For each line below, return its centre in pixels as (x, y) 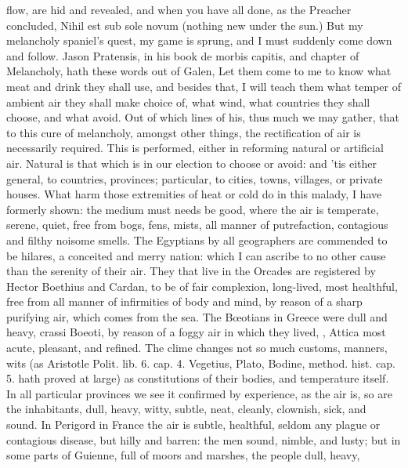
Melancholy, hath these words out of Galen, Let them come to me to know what (199, 71)
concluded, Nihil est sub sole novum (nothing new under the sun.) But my (185, 25)
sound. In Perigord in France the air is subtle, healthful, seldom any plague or (193, 424)
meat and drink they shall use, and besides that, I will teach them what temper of (204, 86)
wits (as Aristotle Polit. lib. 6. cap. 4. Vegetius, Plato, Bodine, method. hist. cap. (201, 363)
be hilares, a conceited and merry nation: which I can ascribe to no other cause (196, 255)
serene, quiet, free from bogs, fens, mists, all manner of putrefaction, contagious (197, 225)
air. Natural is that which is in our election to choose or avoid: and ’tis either (192, 163)
